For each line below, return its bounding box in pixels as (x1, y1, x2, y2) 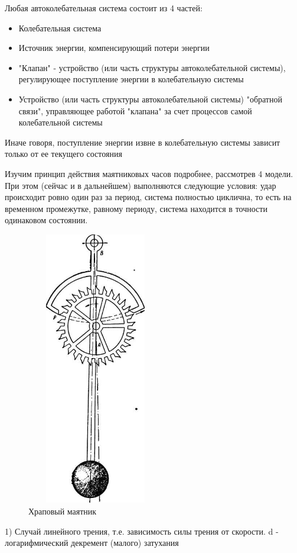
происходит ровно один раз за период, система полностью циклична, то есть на (5, 191, 292, 203)
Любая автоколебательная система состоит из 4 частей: (5, 2, 203, 14)
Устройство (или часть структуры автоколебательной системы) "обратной (18, 92, 282, 105)
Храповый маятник (28, 505, 97, 517)
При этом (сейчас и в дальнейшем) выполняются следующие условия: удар (5, 179, 276, 191)
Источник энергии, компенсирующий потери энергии (18, 41, 210, 54)
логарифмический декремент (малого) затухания (5, 536, 179, 549)
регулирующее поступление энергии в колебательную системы (18, 73, 244, 85)
